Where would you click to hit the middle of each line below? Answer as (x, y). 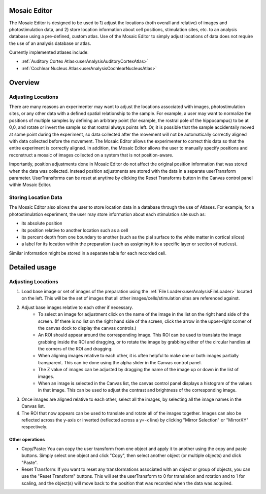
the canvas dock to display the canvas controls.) (87, 328)
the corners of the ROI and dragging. (75, 349)
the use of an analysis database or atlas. (50, 43)
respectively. (34, 427)
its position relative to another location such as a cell (75, 230)
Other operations (27, 440)
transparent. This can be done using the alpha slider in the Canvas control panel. (120, 362)
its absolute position (42, 223)
